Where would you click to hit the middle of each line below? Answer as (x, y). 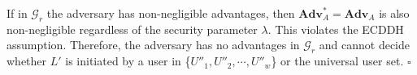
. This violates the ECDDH (336, 29)
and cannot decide (365, 45)
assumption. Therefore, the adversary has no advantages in (153, 45)
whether (27, 61)
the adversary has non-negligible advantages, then (171, 13)
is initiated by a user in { (128, 61)
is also (394, 13)
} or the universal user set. (337, 61)
